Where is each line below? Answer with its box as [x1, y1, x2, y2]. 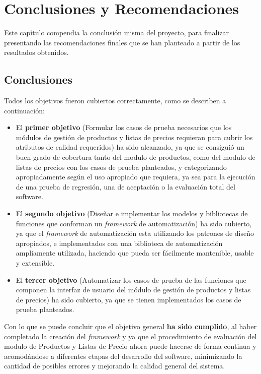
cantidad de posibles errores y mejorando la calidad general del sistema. [4, 360, 225, 371]
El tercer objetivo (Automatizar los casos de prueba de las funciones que [16, 274, 246, 285]
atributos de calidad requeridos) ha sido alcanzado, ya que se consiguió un [16, 142, 244, 152]
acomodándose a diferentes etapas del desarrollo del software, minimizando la [4, 350, 242, 361]
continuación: [4, 105, 45, 115]
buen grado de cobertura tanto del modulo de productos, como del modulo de [16, 152, 255, 162]
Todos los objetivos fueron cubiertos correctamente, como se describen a [4, 95, 226, 106]
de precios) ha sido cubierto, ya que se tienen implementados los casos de [16, 294, 241, 304]
